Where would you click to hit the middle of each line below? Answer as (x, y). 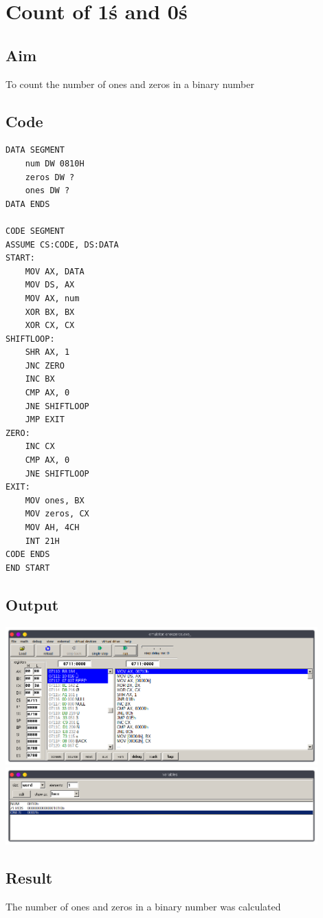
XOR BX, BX (50, 312)
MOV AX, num (52, 298)
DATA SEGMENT (35, 150)
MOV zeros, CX (57, 514)
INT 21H (42, 541)
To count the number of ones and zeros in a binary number (130, 84)
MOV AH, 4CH (52, 527)
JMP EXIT (45, 420)
